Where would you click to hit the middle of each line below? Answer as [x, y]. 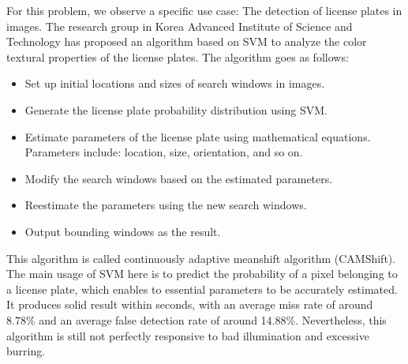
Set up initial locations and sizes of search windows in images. [175, 83]
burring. [26, 351]
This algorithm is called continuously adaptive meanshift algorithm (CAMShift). [201, 258]
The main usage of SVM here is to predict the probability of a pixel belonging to [202, 274]
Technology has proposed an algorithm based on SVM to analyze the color [187, 41]
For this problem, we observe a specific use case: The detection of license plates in [204, 10]
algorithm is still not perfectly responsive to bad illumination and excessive [188, 335]
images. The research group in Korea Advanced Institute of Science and [180, 26]
